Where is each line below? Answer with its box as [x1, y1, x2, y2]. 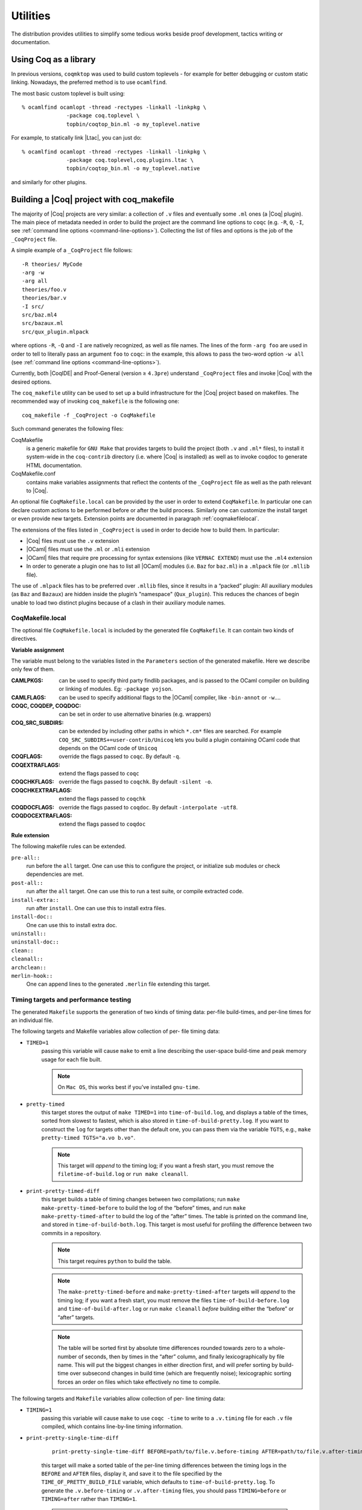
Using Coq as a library [11, 54, 96, 65]
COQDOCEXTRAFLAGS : [11, 812, 72, 820]
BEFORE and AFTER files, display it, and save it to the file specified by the [41, 1470, 223, 1477]
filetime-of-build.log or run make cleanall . [57, 1171, 188, 1178]
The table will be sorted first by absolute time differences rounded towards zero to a [57, 1345, 267, 1352]
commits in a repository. [41, 1229, 102, 1236]
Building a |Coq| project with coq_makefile [11, 194, 174, 205]
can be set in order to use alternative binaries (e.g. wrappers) [59, 710, 211, 718]
